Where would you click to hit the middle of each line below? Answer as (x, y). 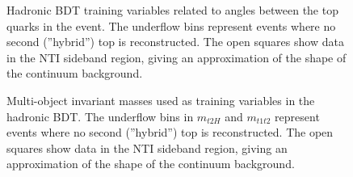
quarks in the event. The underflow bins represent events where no (171, 25)
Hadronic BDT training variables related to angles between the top (172, 10)
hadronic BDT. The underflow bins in (100, 116)
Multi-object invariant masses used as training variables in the (161, 100)
